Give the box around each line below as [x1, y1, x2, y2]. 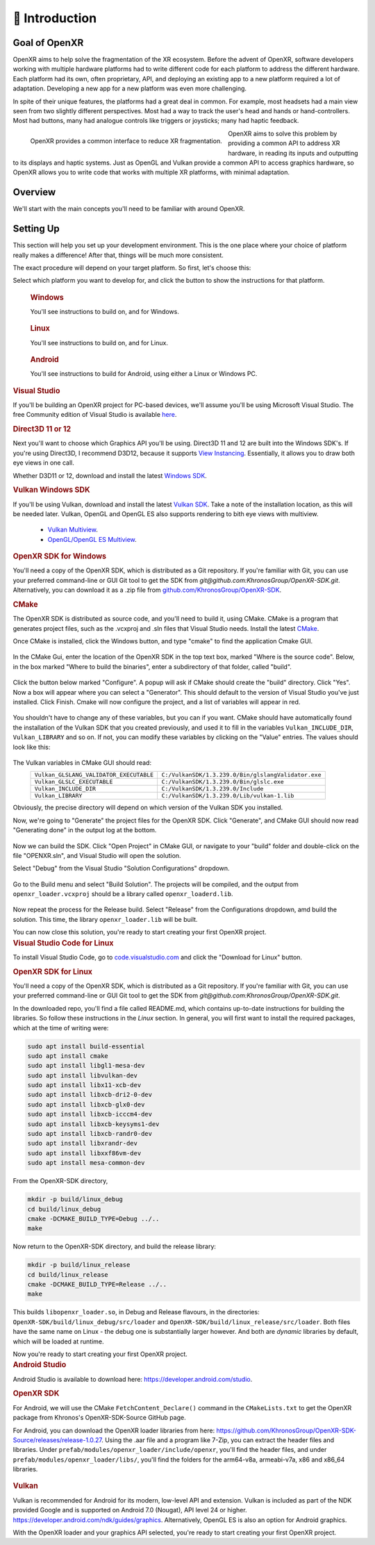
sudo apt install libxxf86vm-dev [27, 1149, 142, 1157]
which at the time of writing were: [12, 1023, 109, 1032]
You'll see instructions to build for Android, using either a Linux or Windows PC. [30, 370, 258, 378]
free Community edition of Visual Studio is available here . [12, 411, 177, 419]
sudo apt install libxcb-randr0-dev [27, 1130, 153, 1138]
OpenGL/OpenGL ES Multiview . [47, 535, 137, 543]
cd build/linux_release [27, 1271, 109, 1278]
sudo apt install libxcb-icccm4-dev [27, 1110, 153, 1118]
